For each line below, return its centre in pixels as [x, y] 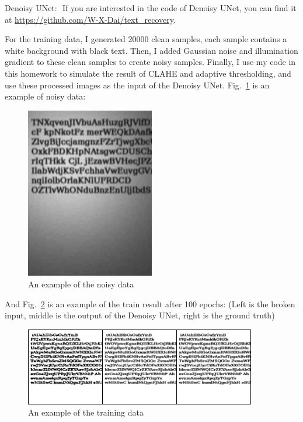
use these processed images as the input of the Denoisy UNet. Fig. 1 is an [137, 85]
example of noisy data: [45, 96]
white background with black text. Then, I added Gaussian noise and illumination [151, 50]
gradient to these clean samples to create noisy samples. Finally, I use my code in [150, 62]
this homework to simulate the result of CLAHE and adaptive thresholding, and [148, 73]
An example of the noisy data [81, 284]
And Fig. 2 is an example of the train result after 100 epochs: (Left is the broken [150, 303]
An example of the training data [86, 412]
